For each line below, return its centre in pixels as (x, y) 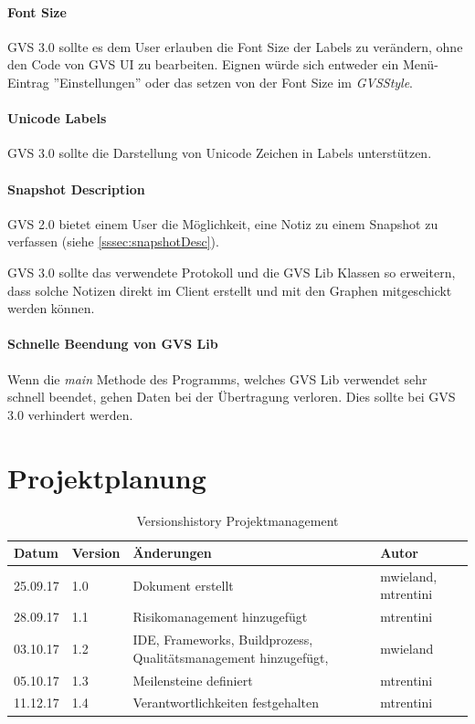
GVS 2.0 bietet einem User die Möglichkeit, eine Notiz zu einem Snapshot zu (223, 223)
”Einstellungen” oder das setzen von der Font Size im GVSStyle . (233, 82)
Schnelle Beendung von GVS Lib (113, 344)
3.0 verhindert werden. (70, 414)
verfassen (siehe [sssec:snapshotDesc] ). (113, 241)
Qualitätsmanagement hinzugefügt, (231, 657)
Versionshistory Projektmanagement (237, 521)
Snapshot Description (76, 189)
